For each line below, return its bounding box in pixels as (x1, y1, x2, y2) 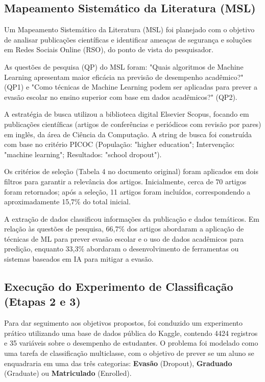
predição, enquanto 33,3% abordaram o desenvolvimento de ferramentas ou (4, 243, 239, 254)
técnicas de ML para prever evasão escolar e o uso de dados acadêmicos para (4, 233, 244, 244)
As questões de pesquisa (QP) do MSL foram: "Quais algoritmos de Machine (4, 61, 244, 72)
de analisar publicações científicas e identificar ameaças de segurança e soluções (4, 34, 252, 45)
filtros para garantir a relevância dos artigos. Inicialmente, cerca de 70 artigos (4, 176, 247, 186)
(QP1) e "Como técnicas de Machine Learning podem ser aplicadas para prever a (4, 81, 258, 92)
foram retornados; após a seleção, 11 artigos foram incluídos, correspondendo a (4, 186, 251, 197)
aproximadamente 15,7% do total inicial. (4, 196, 131, 207)
